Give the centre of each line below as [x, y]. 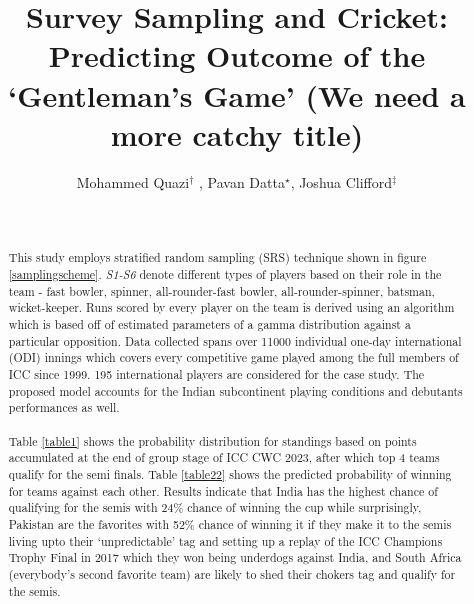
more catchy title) [237, 133]
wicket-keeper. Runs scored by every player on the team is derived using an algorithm [231, 307]
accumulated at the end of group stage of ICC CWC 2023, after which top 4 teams [224, 457]
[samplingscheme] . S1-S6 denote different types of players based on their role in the [225, 274]
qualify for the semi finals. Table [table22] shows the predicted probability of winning [230, 473]
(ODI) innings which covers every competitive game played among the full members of [233, 357]
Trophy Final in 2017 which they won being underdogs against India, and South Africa [235, 557]
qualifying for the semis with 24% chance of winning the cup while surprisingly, [215, 507]
